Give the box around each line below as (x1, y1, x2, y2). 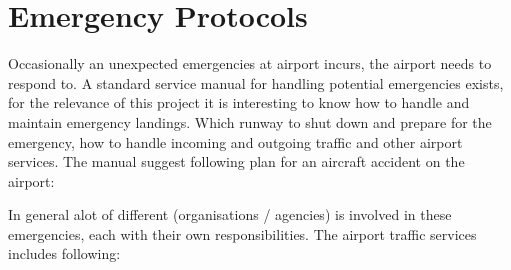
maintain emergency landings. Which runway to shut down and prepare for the (8, 111, 492, 132)
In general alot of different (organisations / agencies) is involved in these (8, 204, 452, 225)
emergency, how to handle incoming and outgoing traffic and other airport (8, 131, 463, 152)
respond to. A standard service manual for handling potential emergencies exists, (8, 72, 504, 93)
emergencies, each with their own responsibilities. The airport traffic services (8, 223, 477, 244)
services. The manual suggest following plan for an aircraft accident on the (8, 151, 465, 172)
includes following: (8, 243, 121, 264)
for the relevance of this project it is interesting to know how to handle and (8, 92, 470, 113)
